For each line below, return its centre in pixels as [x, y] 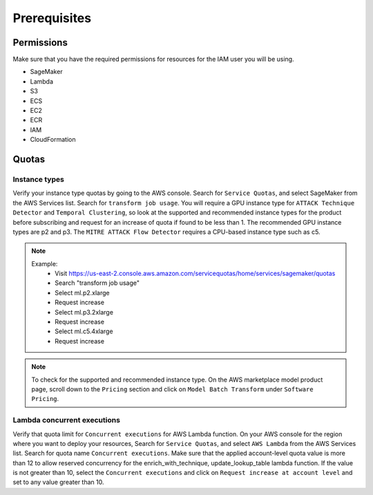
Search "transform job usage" [97, 283]
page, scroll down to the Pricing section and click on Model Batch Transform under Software [172, 389]
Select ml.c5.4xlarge [84, 331]
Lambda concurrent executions [67, 420]
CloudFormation [53, 140]
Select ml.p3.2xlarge [84, 312]
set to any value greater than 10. [58, 482]
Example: [45, 263]
